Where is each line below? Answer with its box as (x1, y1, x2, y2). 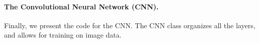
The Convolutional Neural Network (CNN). (4, 1, 159, 11)
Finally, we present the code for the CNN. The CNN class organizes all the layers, (4, 20, 255, 30)
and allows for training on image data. (4, 30, 122, 40)
